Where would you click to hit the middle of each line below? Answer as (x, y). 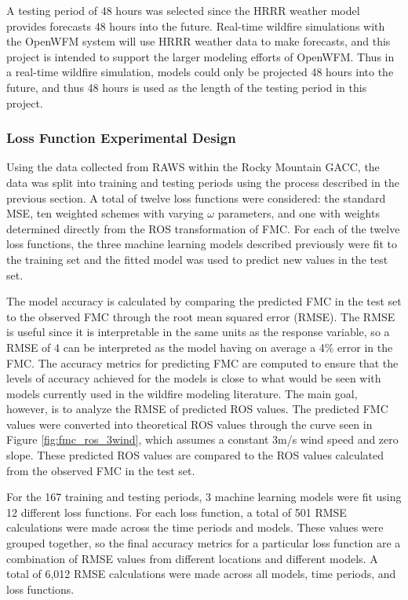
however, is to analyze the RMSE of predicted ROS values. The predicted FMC (197, 409)
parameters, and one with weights (299, 213)
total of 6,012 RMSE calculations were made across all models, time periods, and (201, 574)
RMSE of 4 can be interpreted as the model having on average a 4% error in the (200, 347)
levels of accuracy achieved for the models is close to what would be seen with (194, 378)
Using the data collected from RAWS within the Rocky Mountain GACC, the (193, 167)
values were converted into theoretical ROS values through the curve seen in (189, 424)
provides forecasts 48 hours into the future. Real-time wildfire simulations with (196, 26)
